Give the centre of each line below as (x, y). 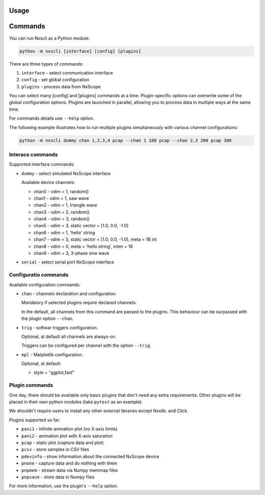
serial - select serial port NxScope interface (68, 262)
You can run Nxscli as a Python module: (49, 38)
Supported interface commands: (42, 164)
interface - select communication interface (67, 73)
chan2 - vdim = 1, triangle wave (66, 205)
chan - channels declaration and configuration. (69, 293)
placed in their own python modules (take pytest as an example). (76, 402)
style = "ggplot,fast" (54, 372)
